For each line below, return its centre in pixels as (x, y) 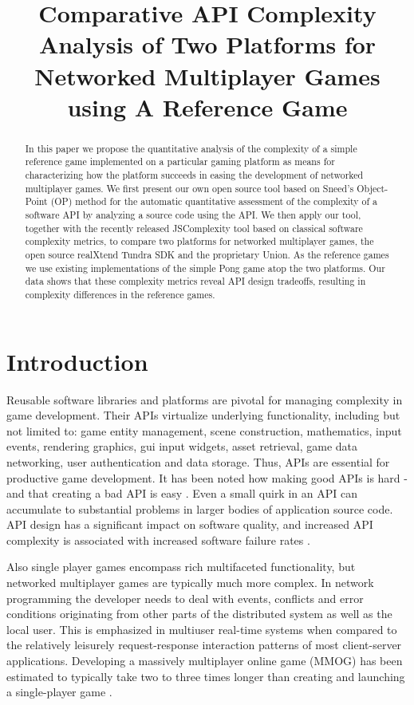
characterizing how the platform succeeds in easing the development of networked (194, 175)
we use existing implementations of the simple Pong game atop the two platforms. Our (205, 268)
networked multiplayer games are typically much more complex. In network (190, 583)
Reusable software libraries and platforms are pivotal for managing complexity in (205, 399)
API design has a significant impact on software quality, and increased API (190, 524)
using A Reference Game (207, 106)
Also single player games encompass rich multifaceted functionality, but (181, 567)
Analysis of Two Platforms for (207, 44)
